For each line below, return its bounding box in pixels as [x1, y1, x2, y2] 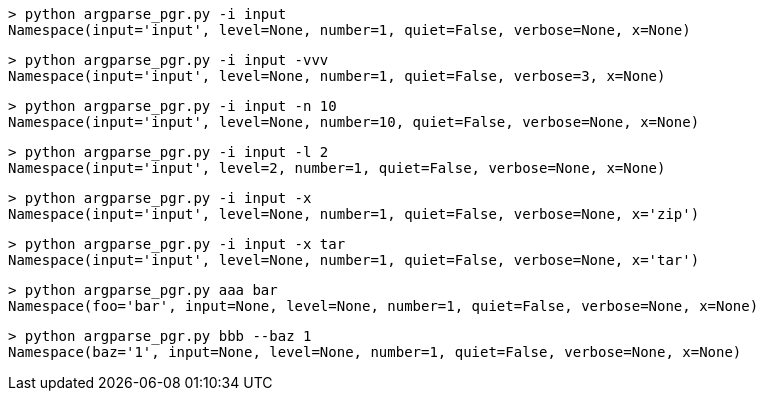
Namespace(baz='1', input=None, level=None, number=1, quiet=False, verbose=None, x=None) [8, 344, 742, 360]
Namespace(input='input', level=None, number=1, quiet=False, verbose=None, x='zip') [8, 206, 700, 222]
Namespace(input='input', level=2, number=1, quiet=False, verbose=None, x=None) [8, 160, 666, 176]
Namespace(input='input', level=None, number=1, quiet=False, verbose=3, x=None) [8, 68, 666, 84]
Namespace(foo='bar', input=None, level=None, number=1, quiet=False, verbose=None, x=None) [8, 298, 759, 314]
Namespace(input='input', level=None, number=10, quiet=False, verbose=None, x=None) [8, 114, 700, 130]
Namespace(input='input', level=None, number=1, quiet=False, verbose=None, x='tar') [8, 252, 700, 268]
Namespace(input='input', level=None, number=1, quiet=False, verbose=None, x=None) [8, 22, 691, 38]
